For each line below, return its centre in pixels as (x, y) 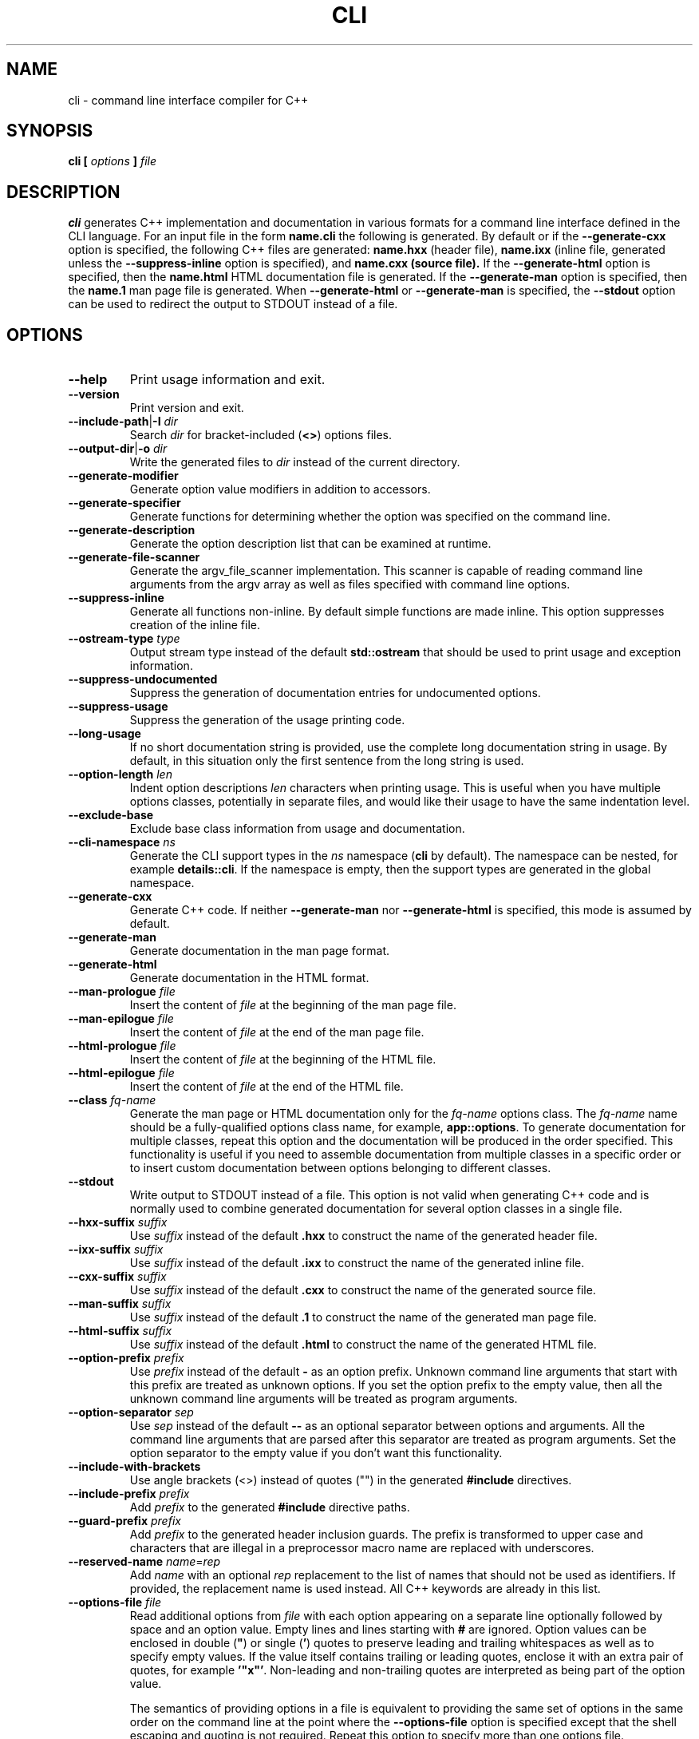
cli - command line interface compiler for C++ (188, 100)
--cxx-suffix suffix (117, 1277)
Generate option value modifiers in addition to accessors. (280, 489)
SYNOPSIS (50, 131)
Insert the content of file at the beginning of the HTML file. (283, 1060)
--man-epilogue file (121, 1019)
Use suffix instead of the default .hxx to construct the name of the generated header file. (363, 1236)
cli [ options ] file (113, 161)
